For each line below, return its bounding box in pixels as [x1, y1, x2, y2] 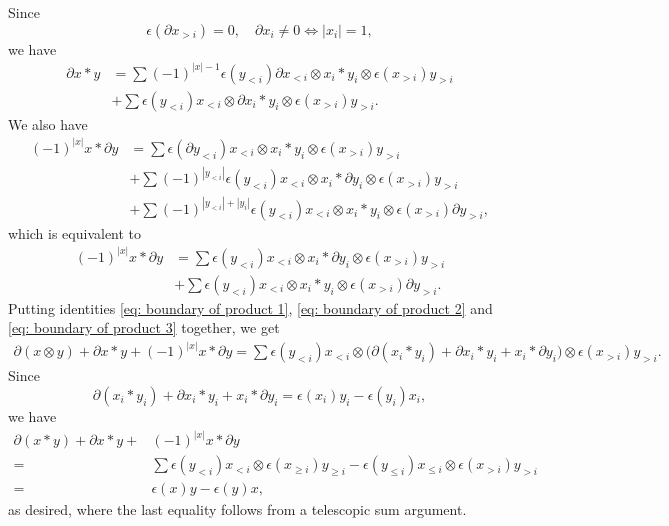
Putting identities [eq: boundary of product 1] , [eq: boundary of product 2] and [8, 297, 493, 318]
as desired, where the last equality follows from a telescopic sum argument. [8, 499, 467, 520]
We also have [8, 113, 88, 134]
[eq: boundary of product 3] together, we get [8, 317, 280, 338]
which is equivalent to [8, 222, 142, 243]
